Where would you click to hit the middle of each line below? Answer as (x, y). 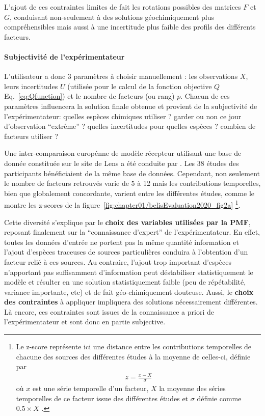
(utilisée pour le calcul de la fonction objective (140, 86)
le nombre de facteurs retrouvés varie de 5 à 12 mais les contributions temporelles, (132, 183)
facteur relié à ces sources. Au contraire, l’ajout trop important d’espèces (118, 261)
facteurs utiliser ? (31, 136)
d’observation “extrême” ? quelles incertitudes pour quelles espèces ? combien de (130, 126)
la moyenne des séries (192, 388)
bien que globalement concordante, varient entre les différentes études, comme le (129, 193)
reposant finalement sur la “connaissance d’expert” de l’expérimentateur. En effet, (132, 232)
